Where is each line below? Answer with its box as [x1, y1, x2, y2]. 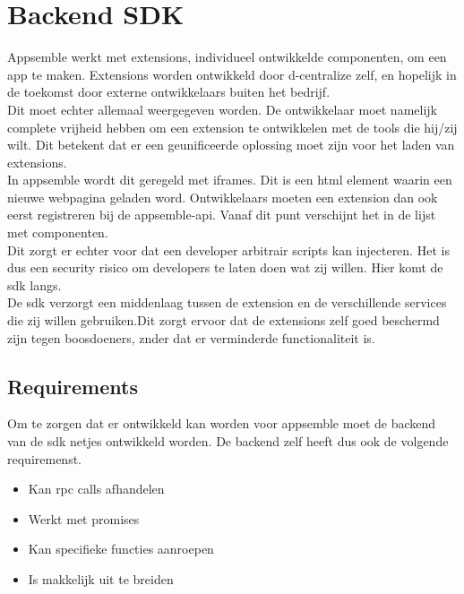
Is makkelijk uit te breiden [28, 569, 174, 588]
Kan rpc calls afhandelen [28, 479, 165, 498]
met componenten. [7, 223, 108, 242]
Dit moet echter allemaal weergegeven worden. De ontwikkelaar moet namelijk [7, 99, 437, 118]
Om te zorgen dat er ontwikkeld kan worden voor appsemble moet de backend [7, 414, 436, 433]
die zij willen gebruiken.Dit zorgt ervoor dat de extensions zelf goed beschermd [7, 311, 440, 330]
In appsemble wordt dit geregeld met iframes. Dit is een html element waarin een [7, 170, 452, 189]
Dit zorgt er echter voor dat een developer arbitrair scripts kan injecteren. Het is [7, 240, 450, 259]
